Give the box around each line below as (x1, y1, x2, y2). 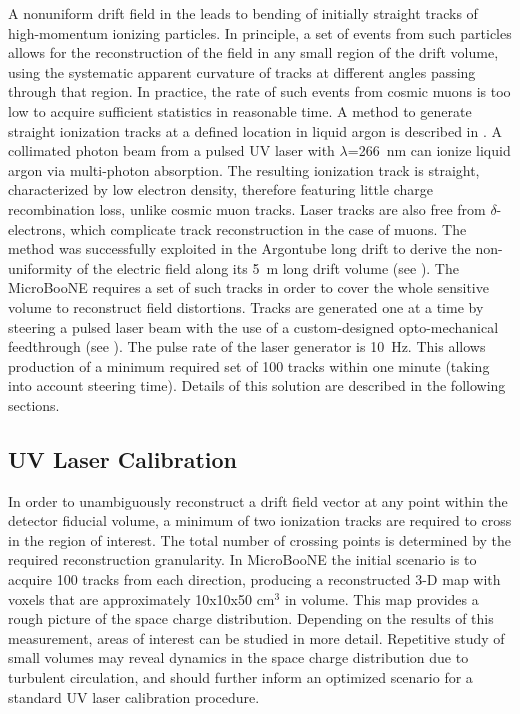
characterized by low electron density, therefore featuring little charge (8, 179, 434, 200)
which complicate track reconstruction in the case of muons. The (70, 218, 467, 239)
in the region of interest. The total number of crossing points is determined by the (8, 529, 512, 550)
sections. (8, 394, 60, 415)
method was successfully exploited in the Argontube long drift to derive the (8, 238, 471, 259)
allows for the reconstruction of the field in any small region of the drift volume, (8, 42, 499, 63)
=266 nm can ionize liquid (347, 140, 511, 161)
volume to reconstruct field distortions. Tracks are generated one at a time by (8, 296, 484, 317)
